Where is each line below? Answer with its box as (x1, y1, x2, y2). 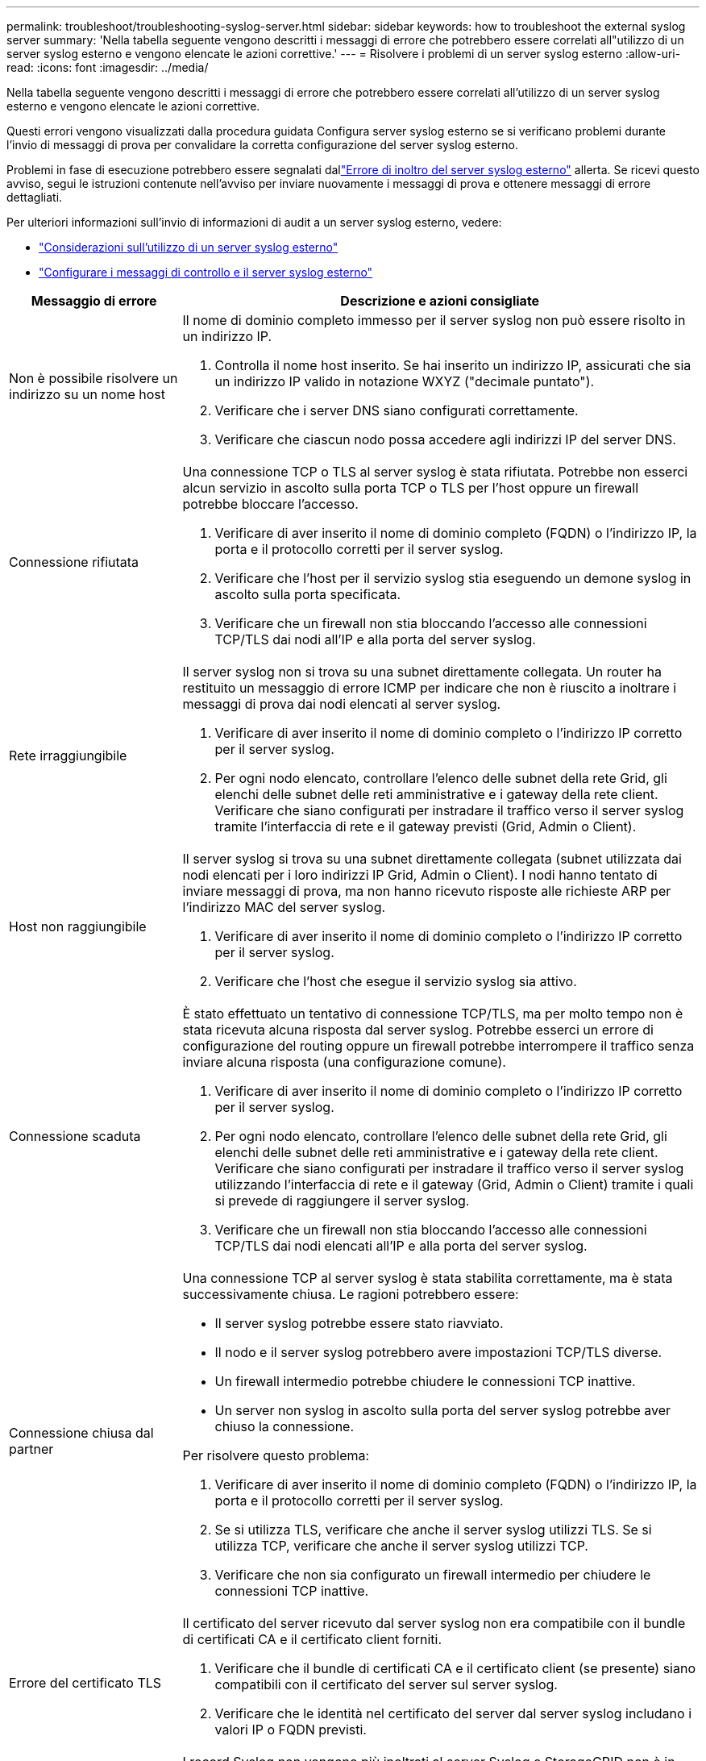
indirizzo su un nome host (9, 386, 166, 402)
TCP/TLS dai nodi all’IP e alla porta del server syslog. (214, 631, 536, 647)
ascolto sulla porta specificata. (214, 586, 401, 602)
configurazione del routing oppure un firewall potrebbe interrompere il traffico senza (182, 1038, 695, 1054)
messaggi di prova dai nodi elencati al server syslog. (182, 696, 501, 712)
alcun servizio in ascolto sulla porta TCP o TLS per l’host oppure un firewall (182, 480, 638, 496)
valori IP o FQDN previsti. (214, 1721, 367, 1738)
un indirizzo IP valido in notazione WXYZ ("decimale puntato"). (214, 373, 595, 389)
